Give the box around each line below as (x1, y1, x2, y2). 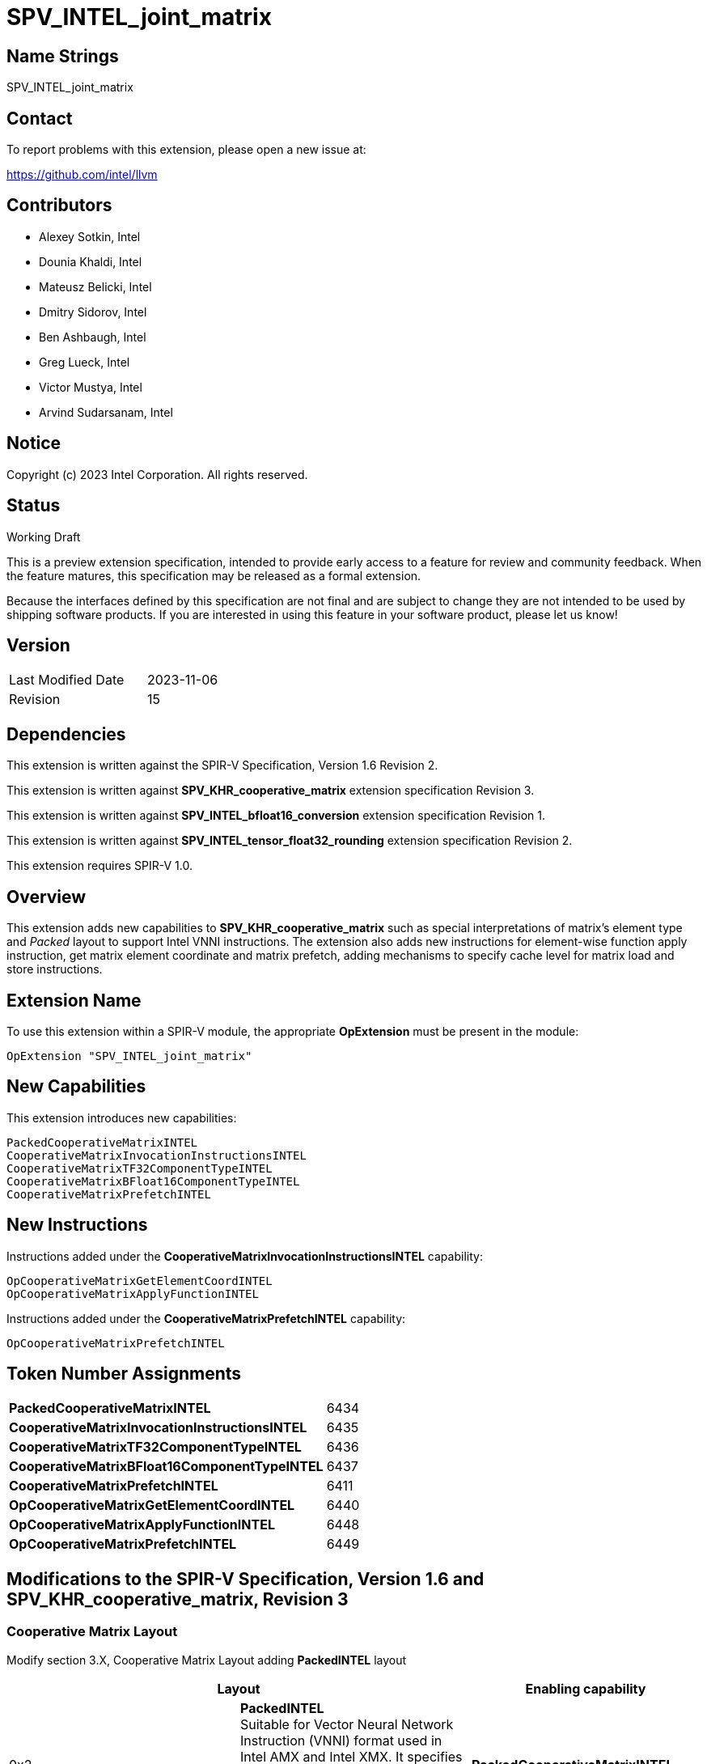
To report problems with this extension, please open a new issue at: (6, 142, 366, 157)
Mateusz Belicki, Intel (39, 279, 152, 294)
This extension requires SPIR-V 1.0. (6, 859, 193, 873)
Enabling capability (525, 1680, 646, 1697)
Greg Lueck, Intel (39, 354, 130, 369)
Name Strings (6, 45, 119, 66)
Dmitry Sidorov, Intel (39, 304, 147, 319)
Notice (6, 433, 61, 454)
